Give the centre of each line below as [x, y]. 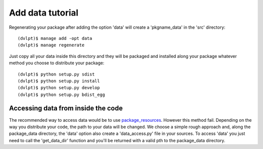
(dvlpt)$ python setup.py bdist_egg [61, 94]
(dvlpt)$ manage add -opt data [55, 38]
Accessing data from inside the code [66, 108]
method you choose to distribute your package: [57, 63]
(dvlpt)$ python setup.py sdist [56, 74]
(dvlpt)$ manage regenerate [51, 45]
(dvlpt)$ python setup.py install [59, 81]
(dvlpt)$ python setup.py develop [59, 88]
